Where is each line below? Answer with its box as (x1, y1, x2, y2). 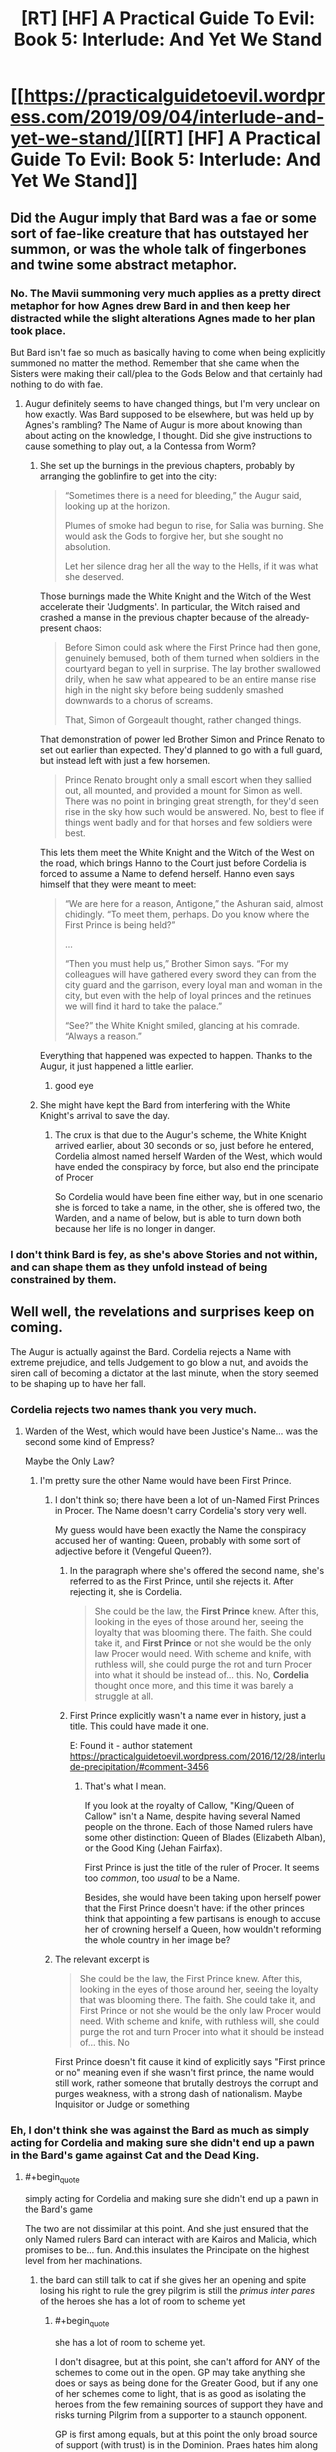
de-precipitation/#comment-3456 (69, 1760, 210, 1772)
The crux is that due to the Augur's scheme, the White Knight (54, 1128, 307, 1141)
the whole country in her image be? (84, 1933, 231, 1946)
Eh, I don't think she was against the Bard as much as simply (10, 2123, 310, 2137)
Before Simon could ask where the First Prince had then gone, (64, 641, 321, 653)
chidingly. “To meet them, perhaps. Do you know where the (64, 908, 310, 920)
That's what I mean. (84, 1780, 167, 1792)
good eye (54, 1079, 94, 1091)
